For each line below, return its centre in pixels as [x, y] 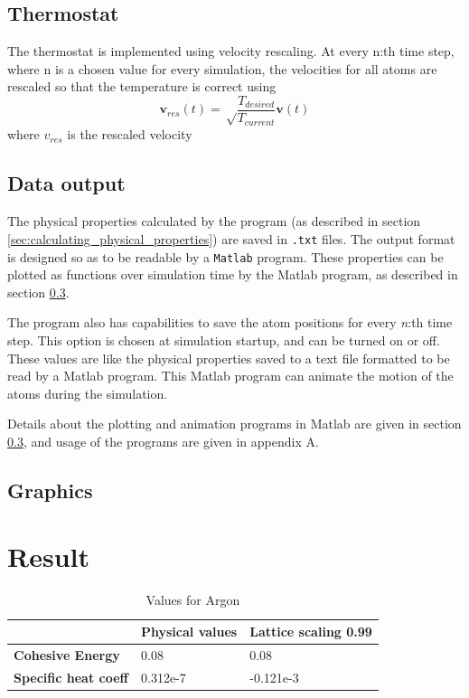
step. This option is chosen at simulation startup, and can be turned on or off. [224, 340]
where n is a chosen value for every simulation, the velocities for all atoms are [222, 68]
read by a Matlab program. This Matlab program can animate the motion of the [230, 376]
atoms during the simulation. [88, 393]
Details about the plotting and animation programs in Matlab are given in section [234, 424]
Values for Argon [193, 600]
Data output [66, 183]
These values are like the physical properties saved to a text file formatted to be [229, 358]
